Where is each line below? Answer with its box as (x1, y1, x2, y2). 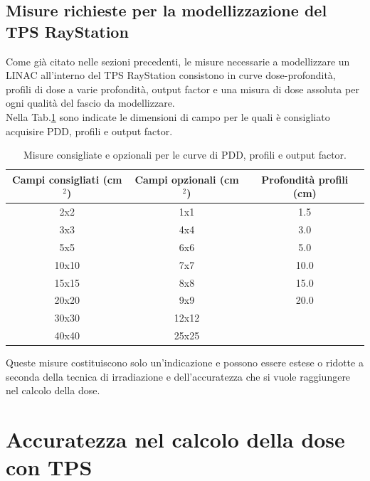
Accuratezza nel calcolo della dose (6, 425, 345, 454)
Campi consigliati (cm (12, 171, 122, 186)
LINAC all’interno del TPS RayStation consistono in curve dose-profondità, (6, 68, 336, 83)
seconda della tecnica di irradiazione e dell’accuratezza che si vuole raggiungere (6, 369, 351, 384)
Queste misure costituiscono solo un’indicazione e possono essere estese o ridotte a (6, 355, 364, 370)
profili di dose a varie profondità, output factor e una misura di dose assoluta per (6, 81, 359, 96)
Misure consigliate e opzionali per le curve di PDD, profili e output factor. (23, 147, 347, 162)
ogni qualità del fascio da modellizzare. (6, 95, 175, 110)
